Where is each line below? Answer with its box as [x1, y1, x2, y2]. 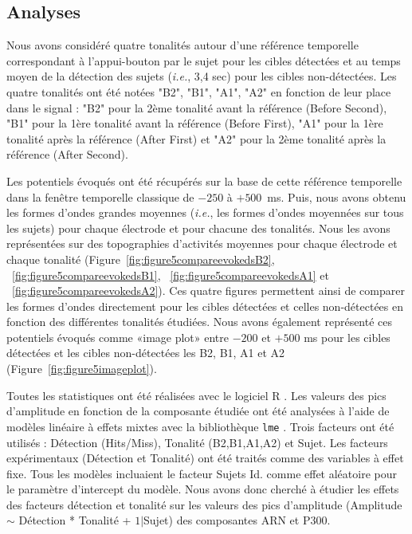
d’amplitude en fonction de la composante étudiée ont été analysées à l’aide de [6, 402, 390, 419]
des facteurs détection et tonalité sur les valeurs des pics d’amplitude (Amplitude [6, 496, 402, 512]
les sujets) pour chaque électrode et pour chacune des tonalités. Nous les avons [6, 219, 390, 236]
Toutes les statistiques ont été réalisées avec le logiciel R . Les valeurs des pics [6, 387, 386, 403]
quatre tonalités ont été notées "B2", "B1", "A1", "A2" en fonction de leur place [6, 83, 391, 100]
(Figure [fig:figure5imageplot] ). [6, 360, 157, 377]
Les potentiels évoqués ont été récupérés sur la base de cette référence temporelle [6, 172, 402, 189]
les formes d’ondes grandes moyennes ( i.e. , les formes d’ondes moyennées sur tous [6, 204, 404, 221]
